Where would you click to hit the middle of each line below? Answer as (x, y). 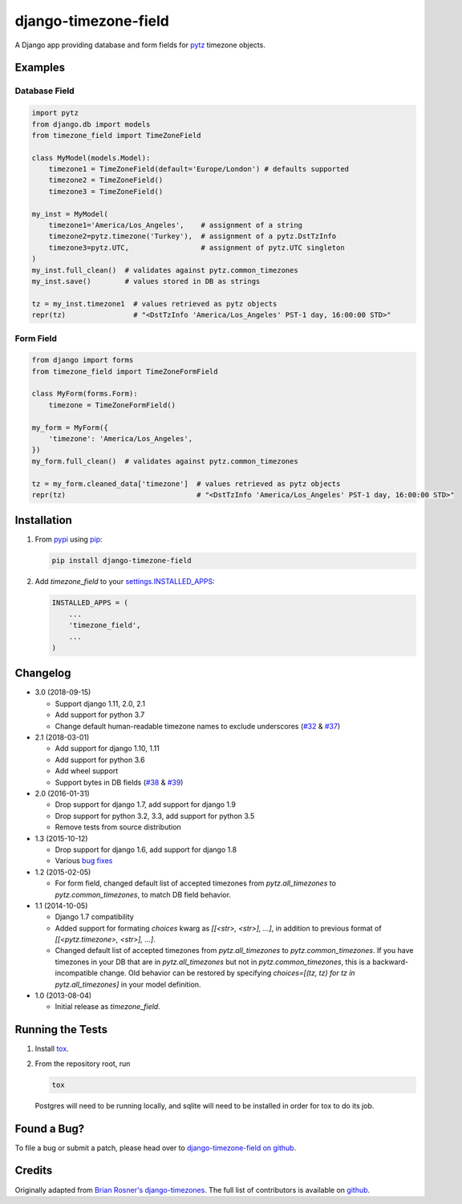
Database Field (45, 91)
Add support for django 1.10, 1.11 (107, 748)
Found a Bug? (50, 1128)
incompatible (76, 973)
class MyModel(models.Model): (91, 158)
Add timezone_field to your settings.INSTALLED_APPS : (125, 582)
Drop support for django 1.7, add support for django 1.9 (146, 805)
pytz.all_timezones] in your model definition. (128, 984)
